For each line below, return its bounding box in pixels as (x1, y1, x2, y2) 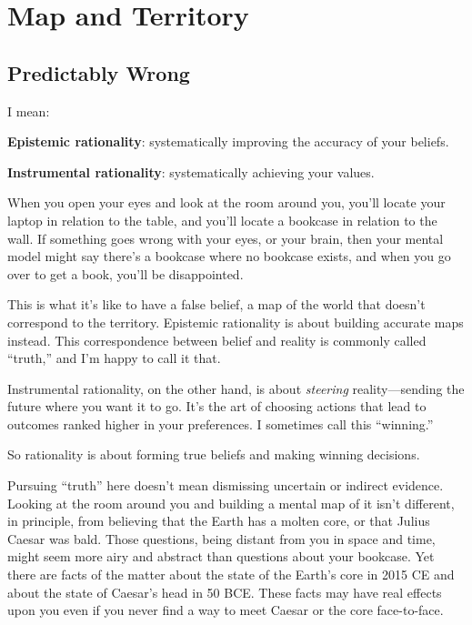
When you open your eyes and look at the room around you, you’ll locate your (7, 193, 446, 212)
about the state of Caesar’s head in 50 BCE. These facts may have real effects (7, 582, 442, 601)
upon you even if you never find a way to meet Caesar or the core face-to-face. (7, 600, 444, 620)
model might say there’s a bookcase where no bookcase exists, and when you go (7, 247, 451, 266)
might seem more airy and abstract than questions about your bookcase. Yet (7, 547, 435, 566)
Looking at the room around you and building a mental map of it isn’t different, (7, 493, 455, 512)
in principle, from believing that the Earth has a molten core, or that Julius (7, 511, 430, 530)
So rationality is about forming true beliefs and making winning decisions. (7, 445, 420, 464)
